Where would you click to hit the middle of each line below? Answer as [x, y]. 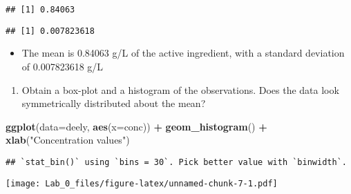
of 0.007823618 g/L [63, 66]
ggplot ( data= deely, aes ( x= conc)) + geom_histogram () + [136, 126]
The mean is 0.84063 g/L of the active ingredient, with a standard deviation [183, 53]
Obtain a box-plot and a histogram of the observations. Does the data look [180, 89]
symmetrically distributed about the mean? [114, 103]
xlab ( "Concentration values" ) [68, 140]
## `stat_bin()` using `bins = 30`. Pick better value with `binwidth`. [176, 162]
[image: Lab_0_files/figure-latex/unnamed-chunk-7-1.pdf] [142, 183]
